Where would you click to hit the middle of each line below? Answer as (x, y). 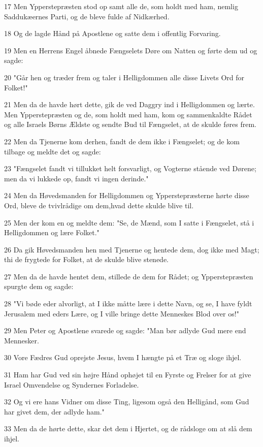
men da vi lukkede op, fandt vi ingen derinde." (76, 178)
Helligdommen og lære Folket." (52, 232)
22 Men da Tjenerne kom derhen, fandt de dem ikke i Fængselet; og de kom (122, 141)
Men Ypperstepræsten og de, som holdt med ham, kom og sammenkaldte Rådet (128, 114)
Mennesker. (22, 340)
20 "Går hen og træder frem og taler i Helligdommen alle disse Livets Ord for (124, 77)
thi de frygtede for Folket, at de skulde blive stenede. (86, 259)
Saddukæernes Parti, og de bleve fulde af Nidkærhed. (87, 16)
